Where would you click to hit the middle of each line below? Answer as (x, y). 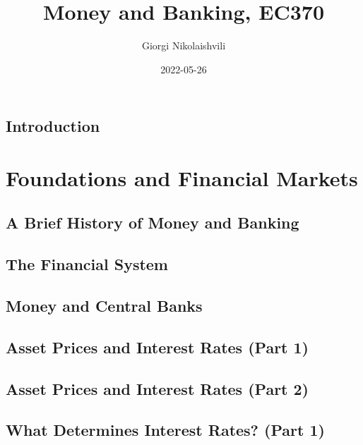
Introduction (53, 126)
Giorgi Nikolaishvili (184, 45)
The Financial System (87, 264)
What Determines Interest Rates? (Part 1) (165, 430)
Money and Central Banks (104, 306)
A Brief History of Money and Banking (153, 223)
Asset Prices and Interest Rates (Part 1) (157, 347)
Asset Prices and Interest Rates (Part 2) (157, 388)
